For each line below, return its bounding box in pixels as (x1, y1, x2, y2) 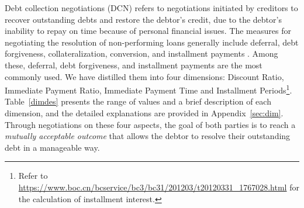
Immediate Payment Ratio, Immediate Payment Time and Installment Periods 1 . (5, 82, 292, 96)
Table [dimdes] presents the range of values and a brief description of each (5, 95, 271, 108)
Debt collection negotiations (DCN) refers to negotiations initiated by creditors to (5, 2, 298, 13)
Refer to (18, 169, 48, 182)
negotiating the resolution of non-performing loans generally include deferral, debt (5, 36, 299, 48)
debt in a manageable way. (5, 141, 100, 153)
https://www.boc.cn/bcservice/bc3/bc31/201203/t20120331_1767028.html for (18, 181, 299, 193)
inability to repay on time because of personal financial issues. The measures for (5, 25, 291, 37)
